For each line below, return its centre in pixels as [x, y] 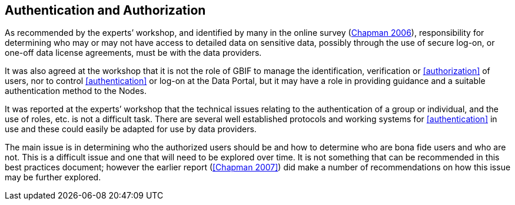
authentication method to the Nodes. [76, 91]
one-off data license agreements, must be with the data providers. [133, 53]
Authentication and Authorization [105, 10]
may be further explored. [53, 177]
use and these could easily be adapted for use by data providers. [131, 129]
